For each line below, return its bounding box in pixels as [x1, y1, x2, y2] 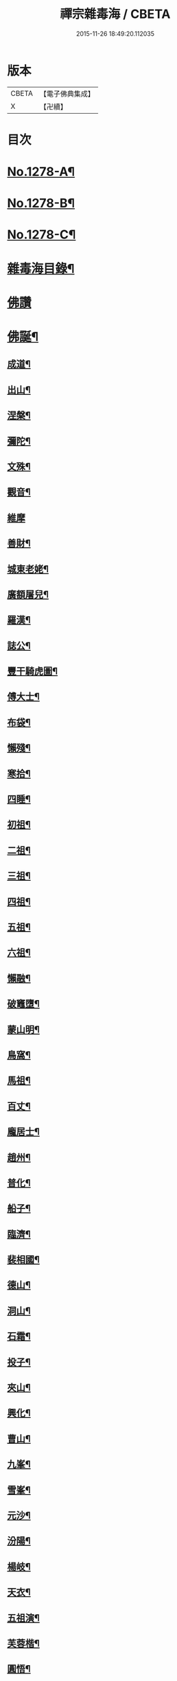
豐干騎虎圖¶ [7, 666, 58, 678]
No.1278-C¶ [7, 227, 76, 243]
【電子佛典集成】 [39, 89, 95, 99]
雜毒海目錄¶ [7, 261, 75, 276]
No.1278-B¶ [7, 196, 75, 211]
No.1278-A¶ [7, 164, 75, 180]
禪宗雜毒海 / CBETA [60, 6, 171, 22]
